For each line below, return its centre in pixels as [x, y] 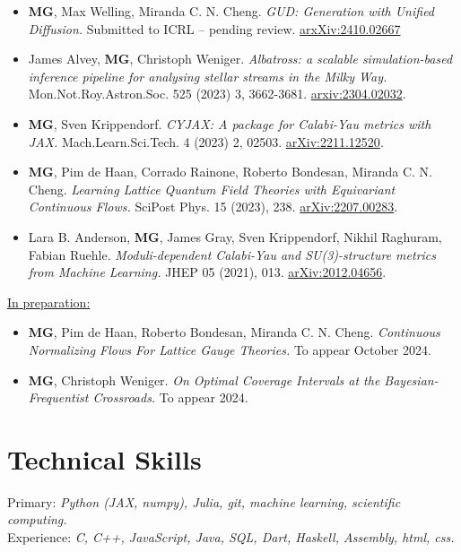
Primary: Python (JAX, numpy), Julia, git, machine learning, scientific [204, 501]
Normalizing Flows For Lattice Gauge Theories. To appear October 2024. [230, 349]
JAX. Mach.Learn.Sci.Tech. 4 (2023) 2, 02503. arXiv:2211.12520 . [206, 141]
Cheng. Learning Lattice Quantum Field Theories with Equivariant [212, 189]
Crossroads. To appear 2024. [170, 397]
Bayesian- [411, 379]
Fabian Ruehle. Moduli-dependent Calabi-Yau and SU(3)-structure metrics [232, 254]
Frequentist [58, 397]
